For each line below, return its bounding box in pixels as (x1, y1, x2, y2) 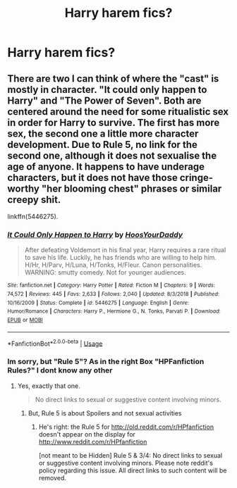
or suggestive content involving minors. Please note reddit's (38, 458, 214, 467)
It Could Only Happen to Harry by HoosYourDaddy (7, 230, 183, 239)
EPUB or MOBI (7, 316, 44, 323)
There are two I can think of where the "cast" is (7, 73, 219, 85)
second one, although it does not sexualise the (7, 149, 217, 161)
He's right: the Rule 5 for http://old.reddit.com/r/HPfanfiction (38, 423, 214, 431)
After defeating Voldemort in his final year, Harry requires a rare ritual (24, 246, 226, 254)
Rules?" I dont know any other (7, 365, 113, 375)
